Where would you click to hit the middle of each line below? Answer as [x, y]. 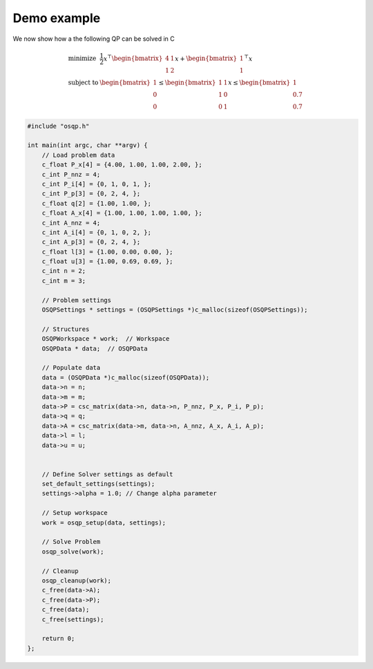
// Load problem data [78, 155]
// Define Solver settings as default [107, 474]
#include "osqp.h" [58, 126]
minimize [82, 58]
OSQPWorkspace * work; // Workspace [106, 339]
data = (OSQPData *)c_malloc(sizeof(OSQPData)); [126, 377]
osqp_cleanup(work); [77, 580]
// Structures [66, 329]
